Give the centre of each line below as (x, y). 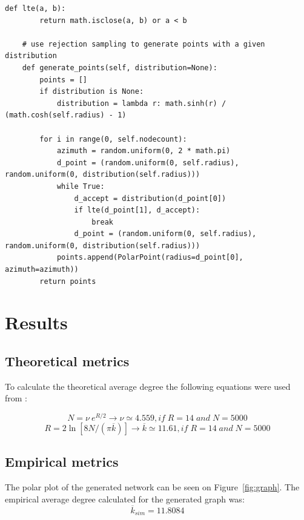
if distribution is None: (92, 92)
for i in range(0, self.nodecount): (113, 139)
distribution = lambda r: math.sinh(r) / (141, 103)
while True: (81, 186)
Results (36, 322)
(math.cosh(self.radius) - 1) (66, 115)
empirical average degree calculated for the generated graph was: (125, 499)
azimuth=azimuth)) (42, 270)
